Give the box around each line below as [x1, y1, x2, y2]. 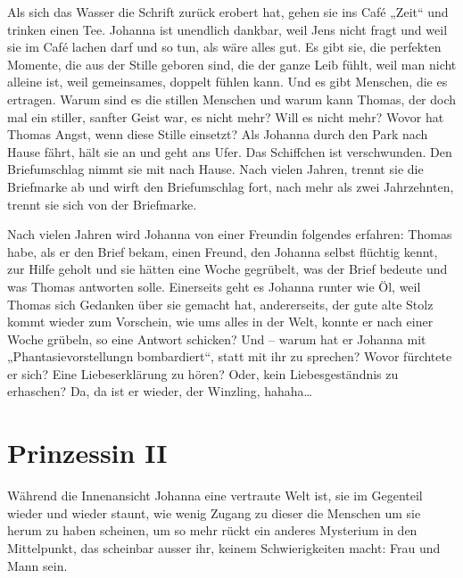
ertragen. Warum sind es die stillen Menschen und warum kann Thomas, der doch [7, 89, 457, 108]
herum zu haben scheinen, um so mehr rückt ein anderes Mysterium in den [7, 521, 418, 540]
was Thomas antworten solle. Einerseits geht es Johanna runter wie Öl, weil [7, 277, 421, 295]
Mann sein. [7, 556, 68, 574]
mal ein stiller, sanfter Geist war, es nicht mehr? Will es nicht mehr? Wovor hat [7, 107, 444, 126]
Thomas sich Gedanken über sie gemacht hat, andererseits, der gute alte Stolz [7, 294, 434, 313]
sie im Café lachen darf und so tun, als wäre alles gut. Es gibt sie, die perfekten [7, 37, 442, 56]
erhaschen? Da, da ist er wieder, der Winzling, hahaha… [7, 382, 313, 400]
